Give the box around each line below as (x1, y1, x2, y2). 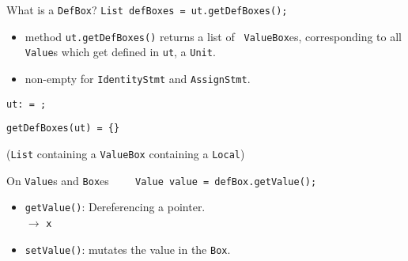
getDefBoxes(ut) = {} (6, 123, 120, 134)
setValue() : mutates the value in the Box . (25, 240, 231, 257)
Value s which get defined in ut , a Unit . (25, 43, 216, 60)
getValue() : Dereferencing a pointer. (25, 199, 206, 215)
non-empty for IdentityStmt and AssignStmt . (25, 70, 251, 86)
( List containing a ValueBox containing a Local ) (6, 145, 245, 161)
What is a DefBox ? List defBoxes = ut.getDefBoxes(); (6, 2, 288, 17)
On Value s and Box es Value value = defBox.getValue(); (6, 172, 317, 188)
